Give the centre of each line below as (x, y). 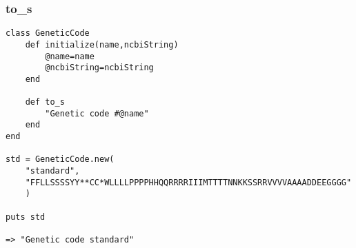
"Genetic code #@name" (97, 113)
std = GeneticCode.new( (60, 159)
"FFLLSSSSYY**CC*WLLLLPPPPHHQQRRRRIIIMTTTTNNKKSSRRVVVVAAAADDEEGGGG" (188, 182)
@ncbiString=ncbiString (99, 68)
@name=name (70, 56)
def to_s (45, 102)
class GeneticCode (48, 33)
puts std (26, 217)
